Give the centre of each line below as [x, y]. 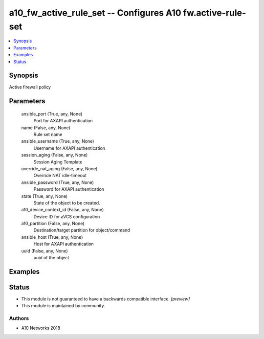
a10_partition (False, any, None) [53, 224]
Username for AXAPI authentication [69, 148]
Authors [19, 318]
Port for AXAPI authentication [63, 121]
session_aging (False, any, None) [55, 155]
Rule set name [48, 134]
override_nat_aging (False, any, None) [59, 168]
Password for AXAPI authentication [69, 189]
